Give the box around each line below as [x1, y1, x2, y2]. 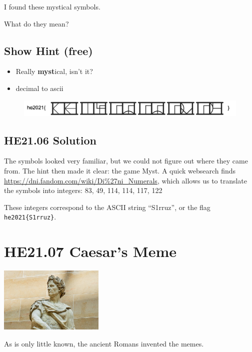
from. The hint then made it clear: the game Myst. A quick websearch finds [4, 165, 236, 176]
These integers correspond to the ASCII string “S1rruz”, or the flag [4, 201, 210, 212]
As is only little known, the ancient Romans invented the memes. [4, 338, 204, 348]
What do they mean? [4, 18, 69, 28]
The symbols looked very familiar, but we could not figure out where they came [4, 155, 248, 166]
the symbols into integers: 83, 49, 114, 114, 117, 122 [4, 185, 162, 195]
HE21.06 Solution [4, 132, 97, 147]
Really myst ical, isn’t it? [15, 66, 93, 76]
